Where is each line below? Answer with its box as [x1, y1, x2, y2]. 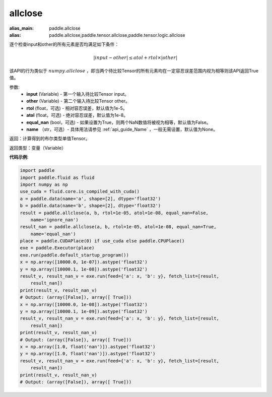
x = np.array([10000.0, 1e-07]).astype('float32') [20, 259, 148, 265]
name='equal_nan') [30, 231, 76, 237]
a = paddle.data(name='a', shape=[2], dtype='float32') [20, 195, 161, 202]
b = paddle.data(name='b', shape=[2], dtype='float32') [20, 203, 161, 209]
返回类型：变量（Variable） [9, 145, 66, 151]
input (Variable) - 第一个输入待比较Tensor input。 [26, 91, 129, 97]
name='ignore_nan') [30, 217, 79, 223]
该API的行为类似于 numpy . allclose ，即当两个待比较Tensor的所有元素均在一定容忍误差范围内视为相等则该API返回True [9, 68, 259, 74]
